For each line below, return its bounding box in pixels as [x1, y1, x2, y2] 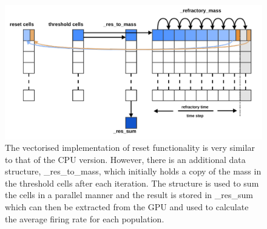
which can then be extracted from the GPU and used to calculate [5, 201, 249, 213]
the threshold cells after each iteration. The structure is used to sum [5, 176, 259, 189]
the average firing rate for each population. [5, 212, 164, 225]
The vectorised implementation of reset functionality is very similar [5, 141, 255, 154]
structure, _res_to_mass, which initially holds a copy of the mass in [5, 165, 262, 178]
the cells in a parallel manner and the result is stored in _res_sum [5, 188, 253, 201]
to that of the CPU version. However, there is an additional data [5, 153, 246, 165]
